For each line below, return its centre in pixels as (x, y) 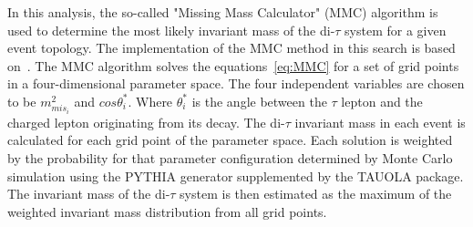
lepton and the (382, 101)
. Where (150, 101)
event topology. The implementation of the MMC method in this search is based (231, 48)
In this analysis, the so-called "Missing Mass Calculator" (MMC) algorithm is (223, 12)
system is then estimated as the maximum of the (316, 194)
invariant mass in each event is (380, 122)
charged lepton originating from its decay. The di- (146, 122)
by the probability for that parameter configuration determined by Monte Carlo (230, 157)
